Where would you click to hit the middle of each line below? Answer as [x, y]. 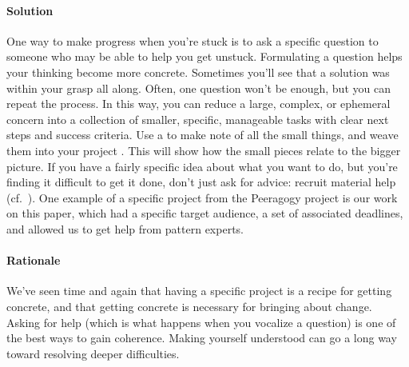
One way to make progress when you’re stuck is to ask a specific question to [193, 40]
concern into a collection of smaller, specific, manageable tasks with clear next [198, 119]
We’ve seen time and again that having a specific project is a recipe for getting [199, 291]
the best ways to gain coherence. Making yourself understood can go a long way [202, 338]
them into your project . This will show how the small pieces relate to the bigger [204, 150]
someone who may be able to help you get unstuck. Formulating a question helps [204, 56]
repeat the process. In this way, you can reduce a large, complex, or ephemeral [199, 104]
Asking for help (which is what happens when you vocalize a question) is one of [201, 322]
